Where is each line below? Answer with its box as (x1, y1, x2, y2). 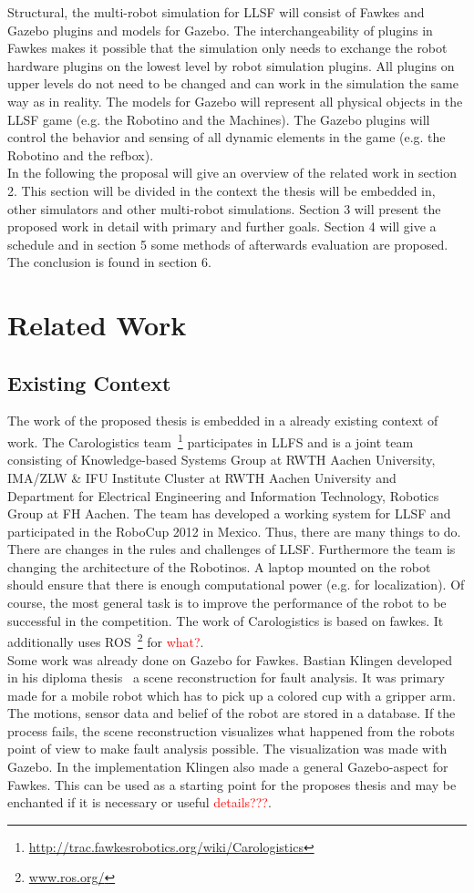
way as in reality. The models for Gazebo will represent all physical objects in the (7, 91, 463, 110)
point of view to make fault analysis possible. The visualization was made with (7, 739, 448, 758)
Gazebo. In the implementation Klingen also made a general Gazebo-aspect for (7, 757, 448, 776)
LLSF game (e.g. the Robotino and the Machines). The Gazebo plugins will (7, 109, 430, 128)
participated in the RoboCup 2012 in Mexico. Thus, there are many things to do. (7, 521, 461, 540)
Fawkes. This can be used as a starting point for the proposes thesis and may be (7, 775, 457, 794)
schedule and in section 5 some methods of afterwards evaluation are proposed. (7, 234, 448, 253)
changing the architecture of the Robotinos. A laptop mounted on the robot (7, 557, 431, 576)
